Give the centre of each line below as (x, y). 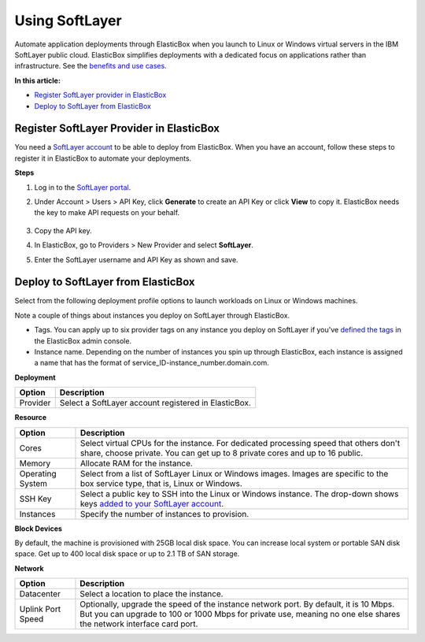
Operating (38, 473)
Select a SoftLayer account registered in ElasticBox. (155, 403)
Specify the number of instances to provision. (164, 514)
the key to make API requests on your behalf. (107, 213)
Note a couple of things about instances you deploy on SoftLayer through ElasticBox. (152, 315)
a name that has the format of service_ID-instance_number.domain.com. (152, 363)
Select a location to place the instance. (152, 594)
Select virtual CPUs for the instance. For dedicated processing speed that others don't (240, 443)
